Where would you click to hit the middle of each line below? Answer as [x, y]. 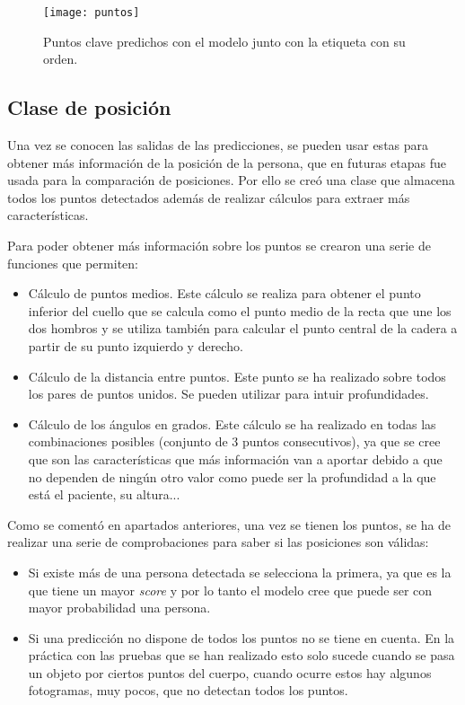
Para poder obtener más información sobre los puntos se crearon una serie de [219, 246]
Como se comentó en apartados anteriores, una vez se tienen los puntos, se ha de [229, 524]
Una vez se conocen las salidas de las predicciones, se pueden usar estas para [218, 145]
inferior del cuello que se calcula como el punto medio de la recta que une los [240, 310]
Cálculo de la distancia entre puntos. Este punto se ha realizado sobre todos [237, 376]
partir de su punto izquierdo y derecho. [136, 345]
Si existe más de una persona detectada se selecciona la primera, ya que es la [240, 572]
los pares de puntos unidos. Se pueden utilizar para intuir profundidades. [228, 394]
